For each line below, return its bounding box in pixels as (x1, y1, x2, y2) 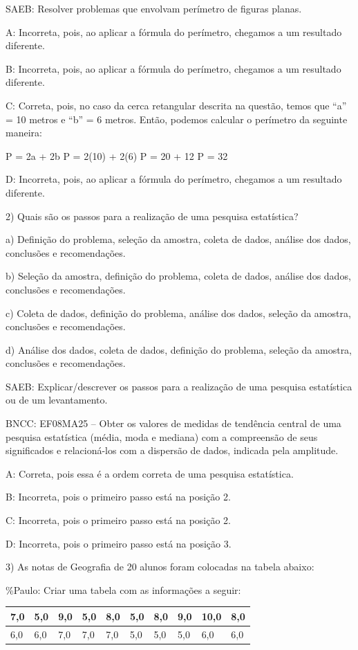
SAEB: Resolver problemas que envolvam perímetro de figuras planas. (6, 1, 302, 15)
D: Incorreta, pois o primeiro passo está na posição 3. (6, 536, 232, 550)
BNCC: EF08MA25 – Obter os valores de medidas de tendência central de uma (6, 416, 341, 431)
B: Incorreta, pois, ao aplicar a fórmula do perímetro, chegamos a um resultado (6, 61, 341, 75)
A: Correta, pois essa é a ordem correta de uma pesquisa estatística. (6, 466, 294, 480)
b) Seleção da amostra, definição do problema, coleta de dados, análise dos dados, (6, 269, 351, 283)
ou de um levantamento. (6, 392, 108, 407)
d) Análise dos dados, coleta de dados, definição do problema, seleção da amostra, (6, 342, 352, 356)
